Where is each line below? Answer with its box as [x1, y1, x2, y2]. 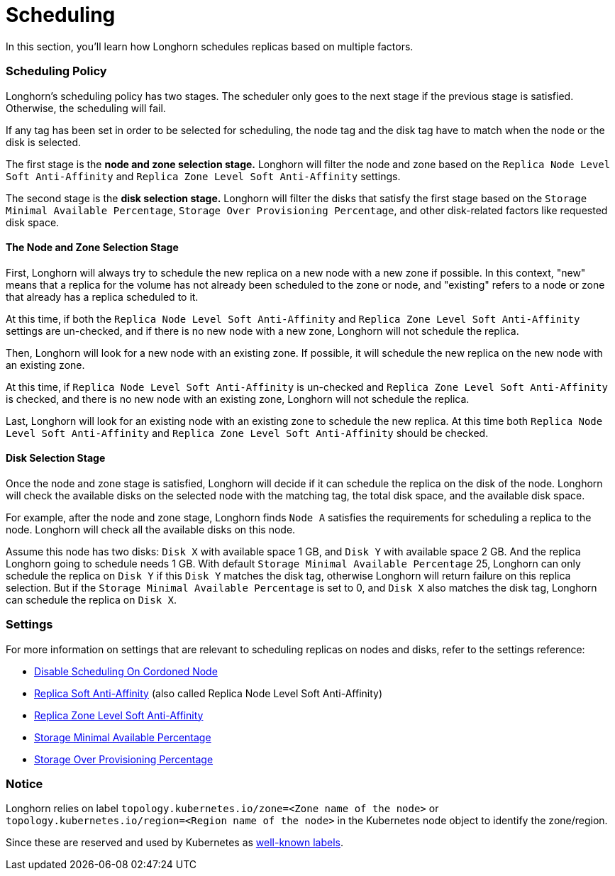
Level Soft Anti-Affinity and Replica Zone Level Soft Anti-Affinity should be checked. [6, 426, 489, 439]
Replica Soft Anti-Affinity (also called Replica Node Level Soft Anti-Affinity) [34, 687, 383, 699]
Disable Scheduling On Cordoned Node [34, 665, 218, 677]
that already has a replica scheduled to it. [6, 290, 199, 303]
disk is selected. [6, 135, 82, 148]
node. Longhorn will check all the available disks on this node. [6, 523, 296, 536]
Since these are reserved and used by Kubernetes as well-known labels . [6, 836, 344, 849]
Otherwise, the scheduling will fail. [6, 101, 166, 114]
